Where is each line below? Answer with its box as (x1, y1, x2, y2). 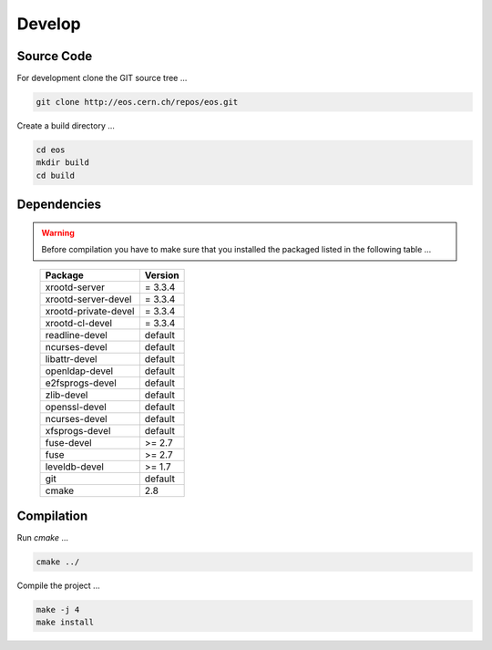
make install (36, 617, 95, 628)
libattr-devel (45, 352, 97, 365)
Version (144, 269, 179, 282)
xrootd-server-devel (45, 293, 132, 305)
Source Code (16, 48, 93, 64)
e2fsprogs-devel (45, 377, 118, 389)
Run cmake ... (16, 532, 68, 543)
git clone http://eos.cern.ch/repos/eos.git (36, 97, 239, 108)
